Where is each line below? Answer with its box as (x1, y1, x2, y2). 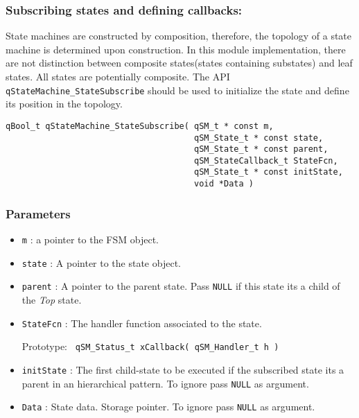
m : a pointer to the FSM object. (21, 232, 159, 246)
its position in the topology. (6, 96, 123, 111)
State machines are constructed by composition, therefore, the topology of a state (6, 28, 351, 43)
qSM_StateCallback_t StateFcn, (194, 155, 338, 166)
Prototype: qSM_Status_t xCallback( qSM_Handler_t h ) (21, 339, 279, 354)
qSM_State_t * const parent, (194, 144, 329, 155)
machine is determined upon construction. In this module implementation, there (6, 42, 346, 56)
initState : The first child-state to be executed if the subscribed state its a (21, 362, 344, 376)
